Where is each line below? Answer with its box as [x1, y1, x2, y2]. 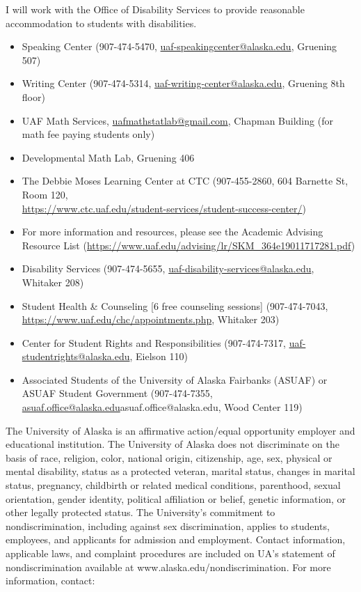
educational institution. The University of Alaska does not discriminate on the [6, 437, 339, 451]
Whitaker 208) [22, 274, 84, 289]
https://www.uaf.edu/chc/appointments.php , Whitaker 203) [22, 312, 280, 327]
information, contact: [6, 573, 95, 588]
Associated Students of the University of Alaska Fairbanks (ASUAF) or [22, 372, 328, 387]
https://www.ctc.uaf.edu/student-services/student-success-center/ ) [22, 201, 307, 215]
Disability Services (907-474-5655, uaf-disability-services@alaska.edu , [22, 261, 314, 276]
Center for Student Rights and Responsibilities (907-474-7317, [22, 335, 286, 350]
